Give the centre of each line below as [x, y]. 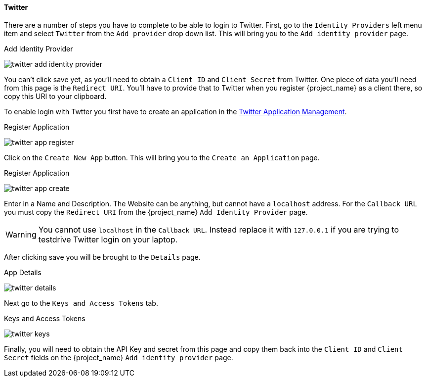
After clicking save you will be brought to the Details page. [102, 257]
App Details [23, 272]
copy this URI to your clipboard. [55, 96]
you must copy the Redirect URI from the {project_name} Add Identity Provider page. [156, 212]
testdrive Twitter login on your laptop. [108, 239]
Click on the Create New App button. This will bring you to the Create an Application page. [162, 157]
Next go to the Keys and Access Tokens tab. [81, 303]
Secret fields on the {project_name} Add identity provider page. [119, 357]
